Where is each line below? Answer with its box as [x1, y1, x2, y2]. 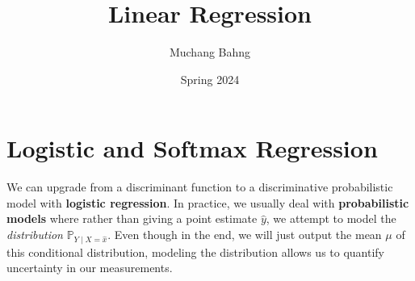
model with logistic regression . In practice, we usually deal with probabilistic [6, 194, 409, 211]
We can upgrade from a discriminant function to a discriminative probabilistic [6, 178, 393, 195]
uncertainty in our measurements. [6, 259, 173, 276]
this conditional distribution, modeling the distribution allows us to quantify [6, 243, 385, 260]
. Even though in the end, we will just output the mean [107, 226, 382, 243]
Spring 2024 [180, 70, 240, 87]
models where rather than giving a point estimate [6, 210, 258, 227]
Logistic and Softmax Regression [6, 132, 378, 165]
